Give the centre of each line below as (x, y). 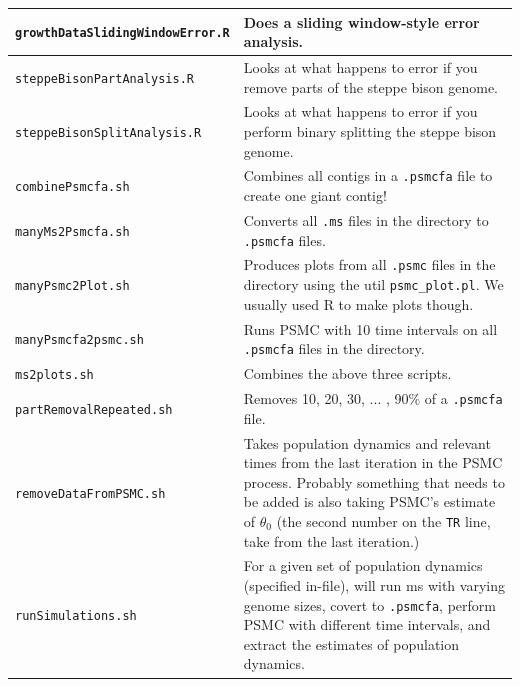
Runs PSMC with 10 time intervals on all (370, 328)
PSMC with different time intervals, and (367, 624)
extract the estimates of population (351, 643)
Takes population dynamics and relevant (367, 442)
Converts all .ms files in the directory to (366, 219)
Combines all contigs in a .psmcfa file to (368, 175)
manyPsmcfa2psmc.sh (79, 340)
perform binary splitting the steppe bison (370, 130)
